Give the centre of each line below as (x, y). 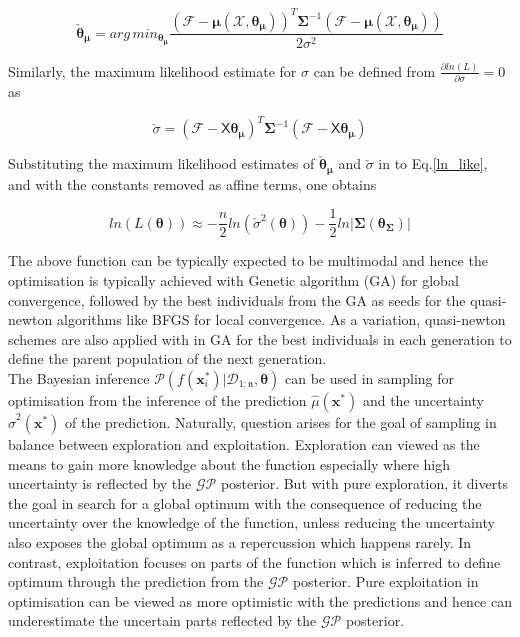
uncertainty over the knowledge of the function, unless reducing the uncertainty (251, 522)
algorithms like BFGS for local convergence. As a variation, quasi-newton (281, 319)
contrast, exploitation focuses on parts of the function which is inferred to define (254, 561)
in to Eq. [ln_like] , (433, 163)
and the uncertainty (423, 399)
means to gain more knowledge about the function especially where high (229, 463)
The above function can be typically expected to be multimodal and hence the (248, 260)
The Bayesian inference (79, 377)
